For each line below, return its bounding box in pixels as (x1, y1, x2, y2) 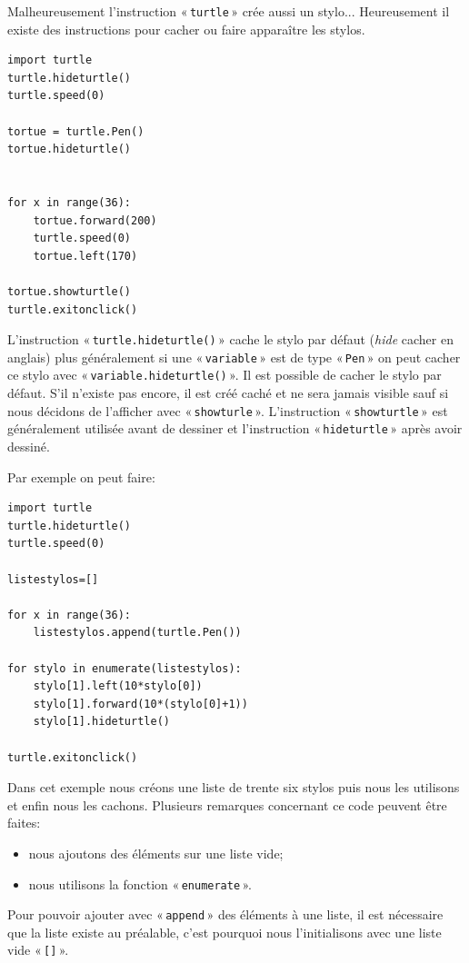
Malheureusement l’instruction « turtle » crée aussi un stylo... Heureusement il (7, 2, 450, 20)
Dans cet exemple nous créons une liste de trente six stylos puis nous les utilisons (7, 778, 460, 797)
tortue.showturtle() (7, 284, 132, 298)
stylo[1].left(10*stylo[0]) (33, 680, 203, 693)
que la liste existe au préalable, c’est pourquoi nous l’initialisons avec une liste (7, 922, 442, 941)
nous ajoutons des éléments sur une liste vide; (28, 843, 284, 862)
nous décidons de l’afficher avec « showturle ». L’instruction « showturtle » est (7, 401, 448, 420)
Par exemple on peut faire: (7, 467, 155, 486)
